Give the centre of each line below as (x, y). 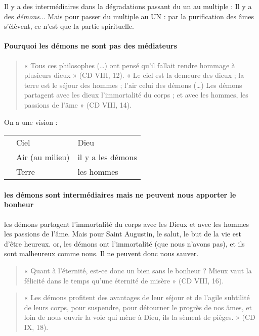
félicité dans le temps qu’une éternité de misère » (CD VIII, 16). (124, 280)
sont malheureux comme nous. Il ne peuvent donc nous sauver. (101, 253)
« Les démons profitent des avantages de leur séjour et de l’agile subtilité (137, 297)
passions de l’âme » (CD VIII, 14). (78, 104)
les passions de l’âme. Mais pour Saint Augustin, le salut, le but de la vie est (123, 234)
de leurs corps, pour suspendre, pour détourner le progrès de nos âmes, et (138, 307)
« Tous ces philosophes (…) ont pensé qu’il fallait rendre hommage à (129, 65)
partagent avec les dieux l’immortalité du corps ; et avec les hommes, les (136, 95)
